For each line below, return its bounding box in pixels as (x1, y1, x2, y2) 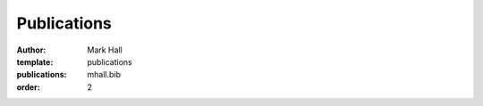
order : (16, 81, 40, 93)
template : (16, 56, 54, 67)
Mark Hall (87, 45, 123, 55)
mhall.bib (87, 69, 121, 80)
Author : (16, 45, 47, 55)
